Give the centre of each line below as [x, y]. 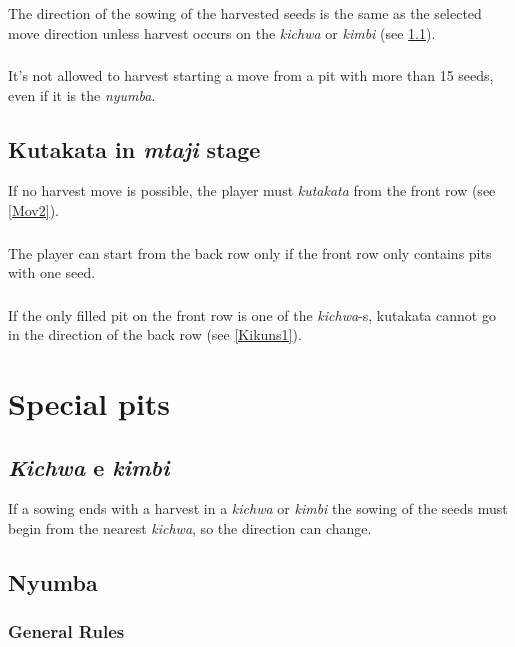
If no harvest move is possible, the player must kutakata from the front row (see [252, 190]
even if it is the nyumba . [82, 94]
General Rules [66, 631]
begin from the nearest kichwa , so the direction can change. [190, 528]
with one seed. [52, 272]
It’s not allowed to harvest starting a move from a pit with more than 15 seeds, [251, 75]
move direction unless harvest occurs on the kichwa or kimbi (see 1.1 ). [222, 32]
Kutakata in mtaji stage [134, 148]
